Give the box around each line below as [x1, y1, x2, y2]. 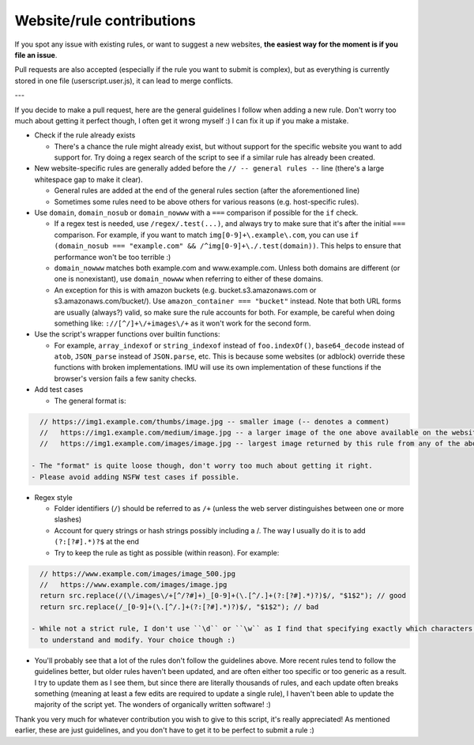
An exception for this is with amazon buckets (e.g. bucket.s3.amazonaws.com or [54, 285, 317, 295]
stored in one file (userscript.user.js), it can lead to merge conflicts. [14, 76, 233, 85]
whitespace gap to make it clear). [34, 175, 143, 184]
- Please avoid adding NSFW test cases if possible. [31, 472, 240, 481]
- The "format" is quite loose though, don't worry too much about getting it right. [31, 461, 373, 470]
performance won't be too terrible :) [54, 252, 171, 262]
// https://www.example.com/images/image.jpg [39, 580, 228, 589]
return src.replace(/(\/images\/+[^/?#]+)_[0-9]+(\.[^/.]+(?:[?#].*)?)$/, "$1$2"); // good [39, 591, 407, 600]
